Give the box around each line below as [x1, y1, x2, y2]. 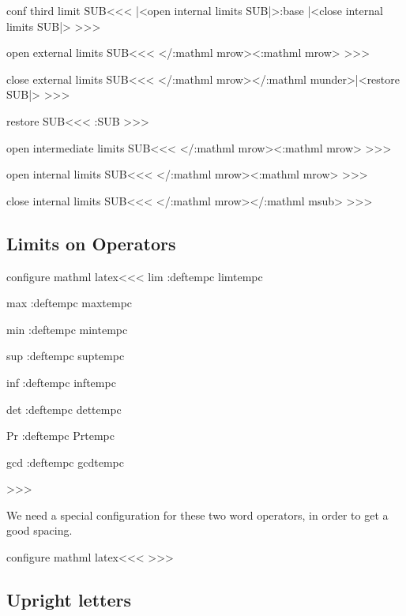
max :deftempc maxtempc [6, 295, 133, 311]
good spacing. [6, 522, 73, 539]
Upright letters [6, 588, 132, 612]
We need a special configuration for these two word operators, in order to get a [6, 506, 389, 523]
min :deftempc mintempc [6, 321, 128, 337]
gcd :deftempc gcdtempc [6, 453, 124, 470]
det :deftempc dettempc [6, 400, 122, 417]
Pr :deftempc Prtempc [6, 427, 115, 444]
